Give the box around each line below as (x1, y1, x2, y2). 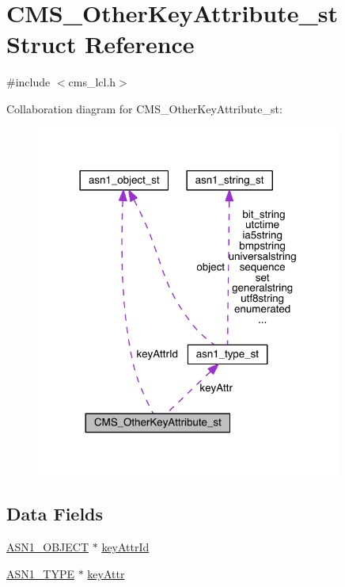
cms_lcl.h (68, 74, 116, 90)
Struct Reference (6, 28, 195, 60)
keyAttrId (101, 539, 150, 555)
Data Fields (6, 501, 104, 526)
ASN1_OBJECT (6, 539, 89, 555)
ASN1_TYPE (6, 565, 74, 581)
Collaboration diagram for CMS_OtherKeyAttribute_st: (6, 100, 282, 116)
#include (6, 74, 51, 90)
